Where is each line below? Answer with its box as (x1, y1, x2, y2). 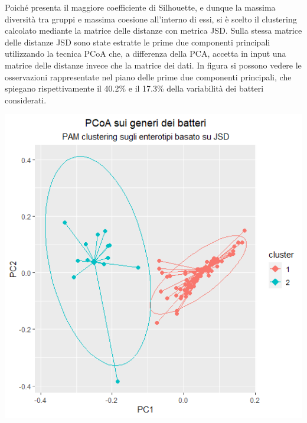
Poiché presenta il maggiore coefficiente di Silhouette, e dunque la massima (5, 1, 276, 13)
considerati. (5, 93, 47, 106)
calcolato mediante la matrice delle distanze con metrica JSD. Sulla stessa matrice (5, 24, 302, 37)
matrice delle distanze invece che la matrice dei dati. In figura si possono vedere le (5, 58, 302, 71)
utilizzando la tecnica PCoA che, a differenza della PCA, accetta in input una (5, 47, 286, 60)
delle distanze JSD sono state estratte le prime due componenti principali (5, 35, 270, 48)
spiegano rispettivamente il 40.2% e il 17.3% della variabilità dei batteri (5, 82, 264, 95)
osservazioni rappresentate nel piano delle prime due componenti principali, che (5, 70, 292, 83)
